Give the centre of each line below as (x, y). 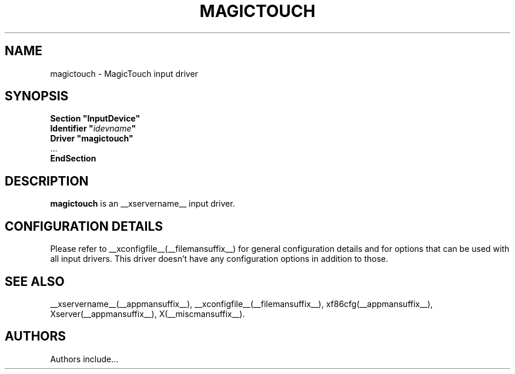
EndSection (73, 159)
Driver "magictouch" (92, 139)
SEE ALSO (35, 281)
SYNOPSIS (37, 96)
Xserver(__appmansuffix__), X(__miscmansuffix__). (148, 314)
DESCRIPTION (47, 181)
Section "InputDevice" (95, 119)
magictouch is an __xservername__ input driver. (143, 204)
